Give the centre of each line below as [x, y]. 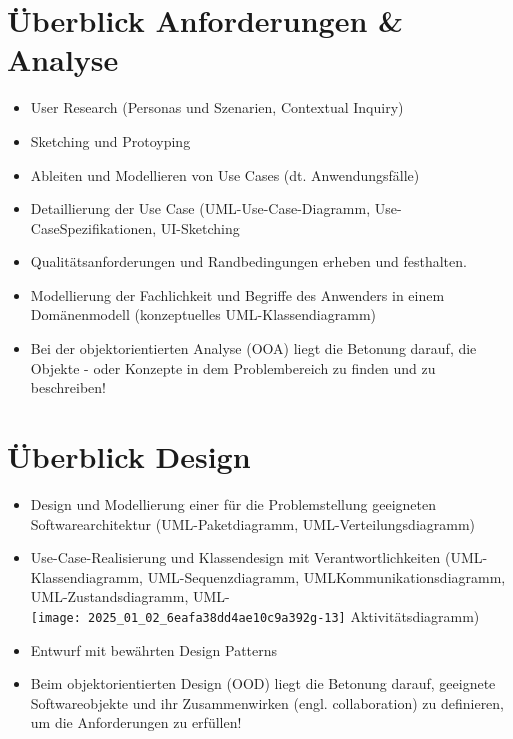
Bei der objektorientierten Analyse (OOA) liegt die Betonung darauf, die [253, 348]
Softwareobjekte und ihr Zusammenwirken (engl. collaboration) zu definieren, [267, 702]
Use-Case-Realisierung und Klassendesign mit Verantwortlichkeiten [235, 557]
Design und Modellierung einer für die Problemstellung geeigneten [233, 503]
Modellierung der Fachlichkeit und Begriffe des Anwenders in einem [237, 294]
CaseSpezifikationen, [93, 227]
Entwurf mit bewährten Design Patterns [154, 649]
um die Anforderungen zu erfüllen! [136, 722]
